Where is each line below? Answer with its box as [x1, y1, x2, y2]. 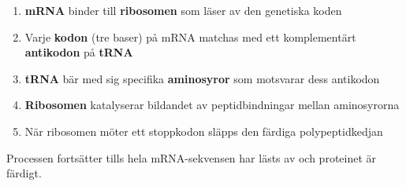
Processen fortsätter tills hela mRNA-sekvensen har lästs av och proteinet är [6, 149, 377, 166]
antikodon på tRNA [24, 44, 133, 60]
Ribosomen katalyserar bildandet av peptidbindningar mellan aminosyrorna [24, 97, 400, 113]
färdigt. [6, 165, 42, 181]
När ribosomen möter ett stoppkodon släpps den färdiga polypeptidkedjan [24, 122, 383, 139]
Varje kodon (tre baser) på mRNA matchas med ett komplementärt [24, 28, 356, 45]
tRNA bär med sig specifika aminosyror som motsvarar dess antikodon [24, 70, 380, 86]
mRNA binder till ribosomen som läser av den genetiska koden [24, 2, 342, 18]
